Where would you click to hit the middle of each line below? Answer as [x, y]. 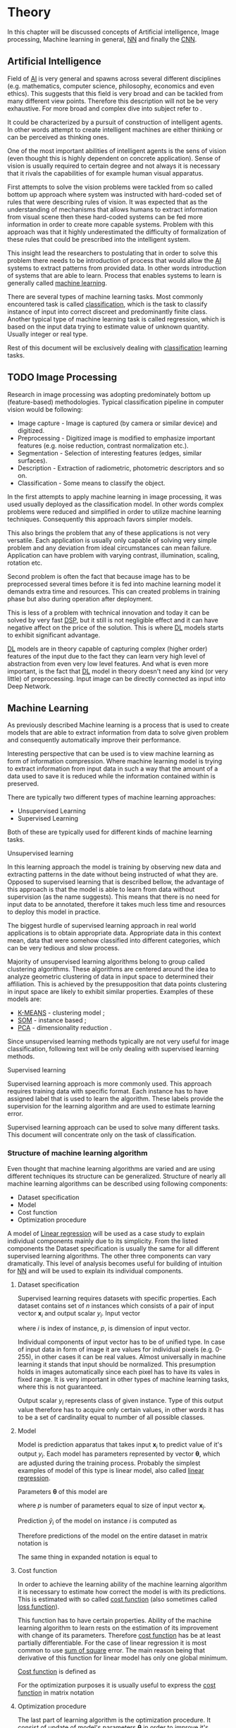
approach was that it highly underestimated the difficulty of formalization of [117, 232]
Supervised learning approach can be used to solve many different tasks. [114, 1127]
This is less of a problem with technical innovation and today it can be [108, 612]
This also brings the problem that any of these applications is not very [108, 532]
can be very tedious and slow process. [63, 948]
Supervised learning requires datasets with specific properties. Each [117, 1298]
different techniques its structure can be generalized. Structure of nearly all [117, 1176]
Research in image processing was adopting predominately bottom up [109, 394]
